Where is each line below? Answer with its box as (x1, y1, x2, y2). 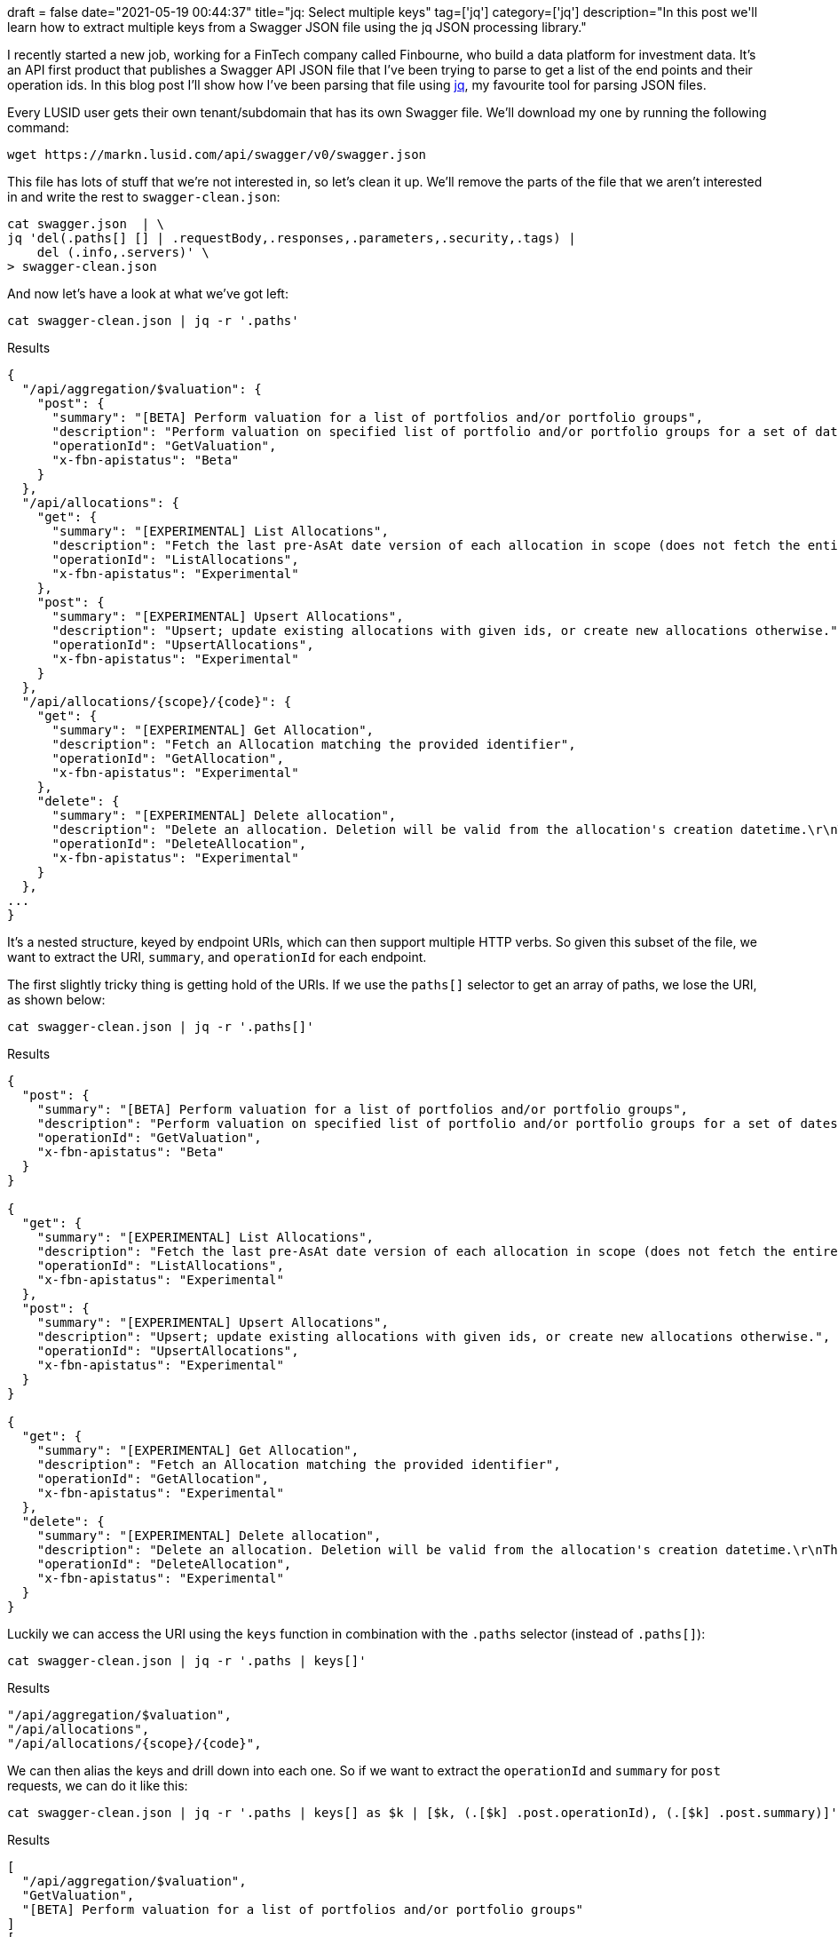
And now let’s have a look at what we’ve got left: (7, 286, 289, 301)
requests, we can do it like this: (7, 1778, 188, 1793)
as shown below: (7, 992, 106, 1007)
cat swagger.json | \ (7, 217, 165, 231)
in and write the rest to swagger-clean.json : (7, 189, 281, 204)
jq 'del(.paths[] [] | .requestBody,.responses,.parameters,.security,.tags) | (7, 231, 576, 245)
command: (7, 120, 69, 135)
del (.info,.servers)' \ (36, 245, 209, 259)
